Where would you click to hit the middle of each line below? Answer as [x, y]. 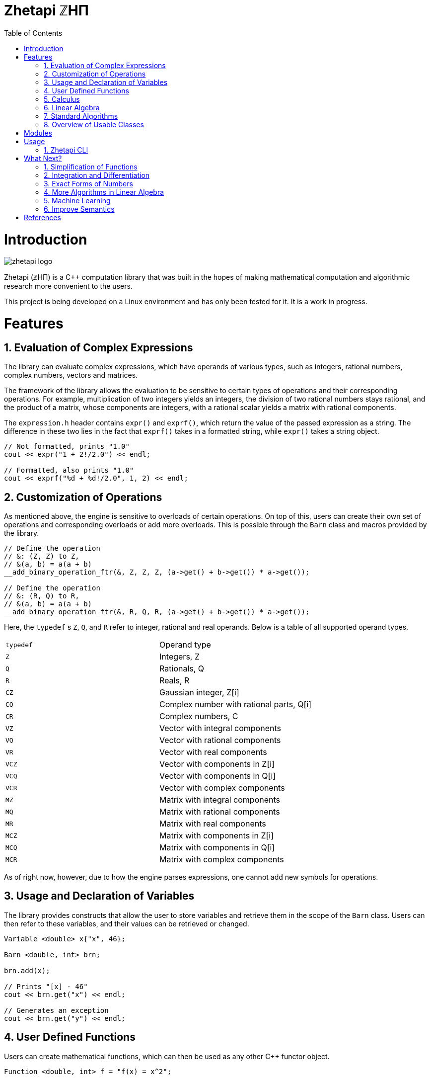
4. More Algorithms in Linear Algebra [104, 192]
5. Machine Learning [77, 200]
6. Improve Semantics [79, 209]
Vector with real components [213, 752]
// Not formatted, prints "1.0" [67, 447]
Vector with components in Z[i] [217, 764]
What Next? [43, 158]
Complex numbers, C [199, 716]
